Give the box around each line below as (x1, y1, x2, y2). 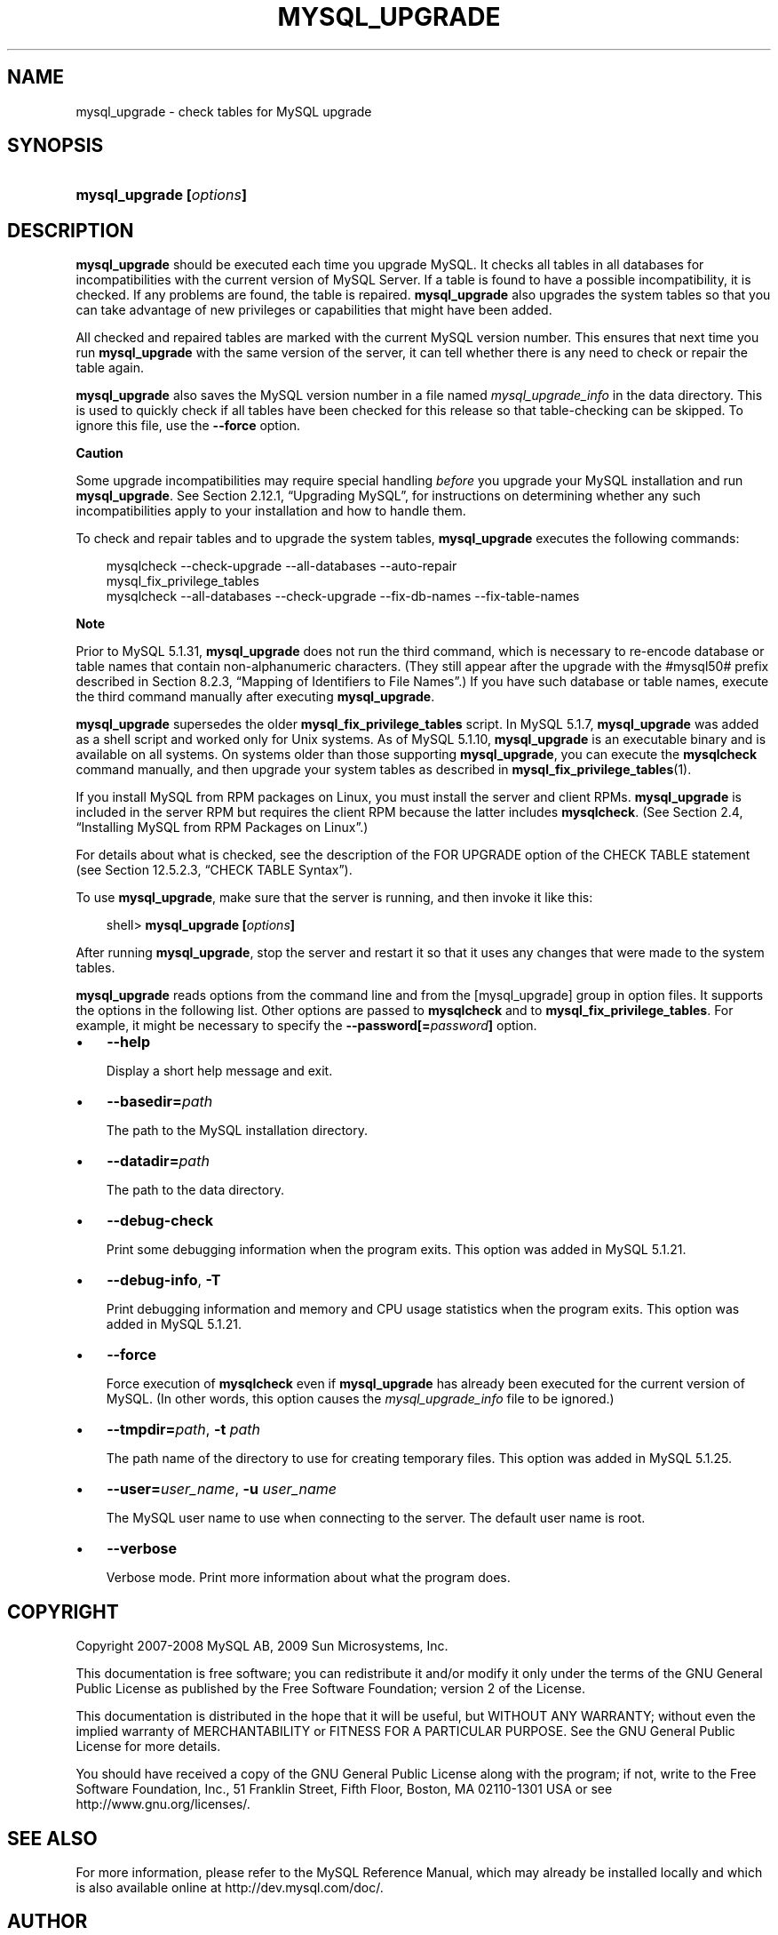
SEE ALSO (7, 1827, 98, 1850)
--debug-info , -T (107, 1271, 221, 1290)
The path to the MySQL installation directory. (106, 1123, 368, 1139)
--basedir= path (107, 1092, 213, 1111)
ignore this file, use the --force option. (75, 418, 301, 434)
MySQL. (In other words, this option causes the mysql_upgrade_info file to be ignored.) (106, 1391, 615, 1407)
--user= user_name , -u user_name (107, 1480, 337, 1499)
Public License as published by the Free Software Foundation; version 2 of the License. (75, 1681, 585, 1697)
